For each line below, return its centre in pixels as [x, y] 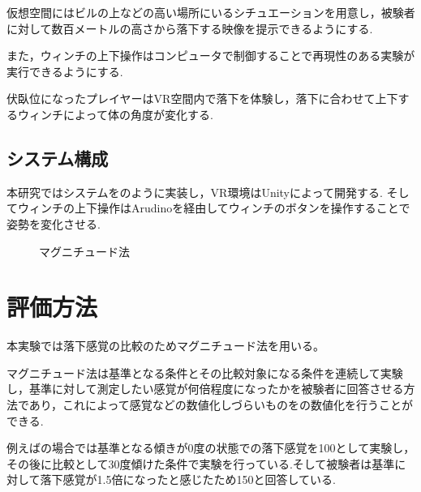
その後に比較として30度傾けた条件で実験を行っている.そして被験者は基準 [201, 463]
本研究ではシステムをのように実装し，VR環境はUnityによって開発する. [195, 192]
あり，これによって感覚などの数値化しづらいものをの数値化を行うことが [221, 405]
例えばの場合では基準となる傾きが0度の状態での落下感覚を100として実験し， [211, 448]
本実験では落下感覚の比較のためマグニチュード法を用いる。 [165, 346]
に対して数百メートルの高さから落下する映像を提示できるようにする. [190, 28]
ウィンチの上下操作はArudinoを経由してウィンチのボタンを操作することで [214, 208]
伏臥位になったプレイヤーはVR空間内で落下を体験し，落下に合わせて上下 [202, 98]
